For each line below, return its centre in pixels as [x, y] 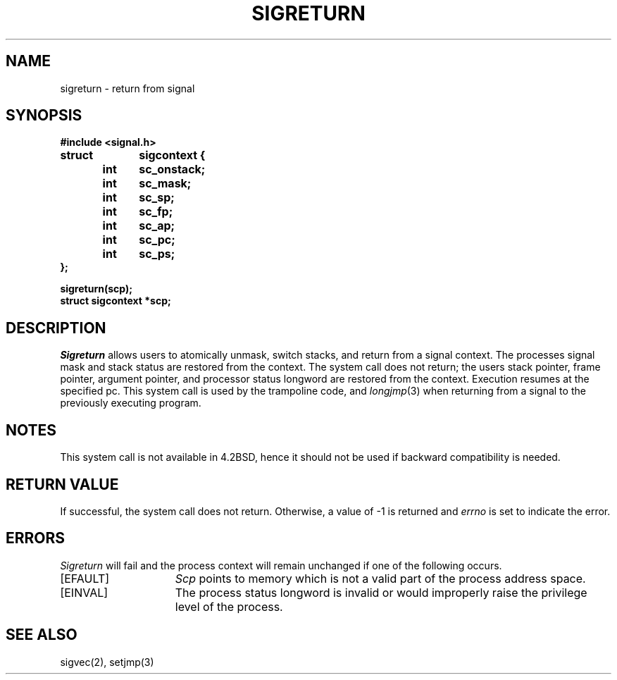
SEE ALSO [42, 635]
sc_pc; [157, 240]
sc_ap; [157, 226]
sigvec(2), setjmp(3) [107, 662]
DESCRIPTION [56, 328]
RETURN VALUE [62, 484]
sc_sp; [157, 198]
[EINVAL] [84, 592]
